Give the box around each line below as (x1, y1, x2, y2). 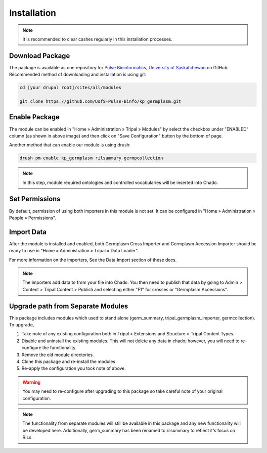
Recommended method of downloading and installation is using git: (9, 72, 146, 78)
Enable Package (9, 113, 60, 121)
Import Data (9, 227, 47, 236)
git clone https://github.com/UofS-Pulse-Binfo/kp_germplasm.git (19, 99, 181, 104)
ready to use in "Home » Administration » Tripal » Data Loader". (9, 248, 139, 254)
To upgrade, (9, 322, 34, 328)
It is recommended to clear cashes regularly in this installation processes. (22, 36, 173, 42)
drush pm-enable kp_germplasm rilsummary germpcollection (19, 155, 163, 161)
